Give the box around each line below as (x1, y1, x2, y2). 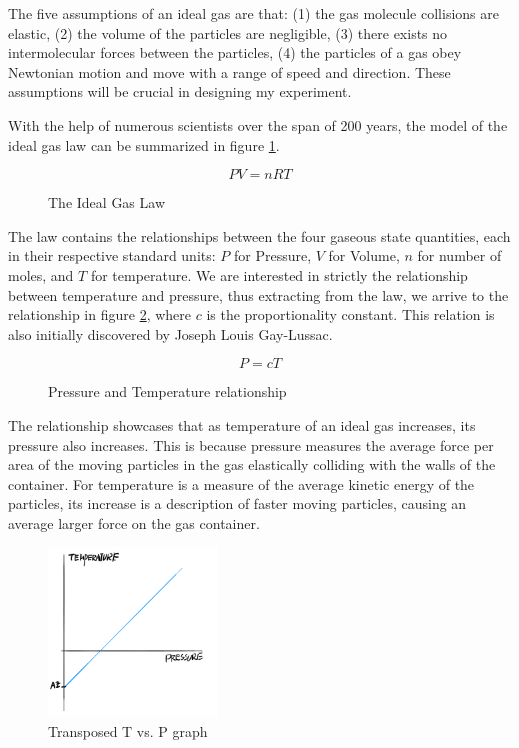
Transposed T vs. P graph (48, 720, 208, 741)
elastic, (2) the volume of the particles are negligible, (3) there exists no (8, 22, 448, 43)
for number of (417, 245, 502, 266)
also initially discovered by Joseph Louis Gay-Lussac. (8, 323, 333, 344)
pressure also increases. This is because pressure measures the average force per (8, 434, 494, 455)
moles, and (8, 264, 74, 285)
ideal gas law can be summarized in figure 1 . (8, 134, 280, 155)
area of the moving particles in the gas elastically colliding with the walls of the (8, 454, 496, 475)
